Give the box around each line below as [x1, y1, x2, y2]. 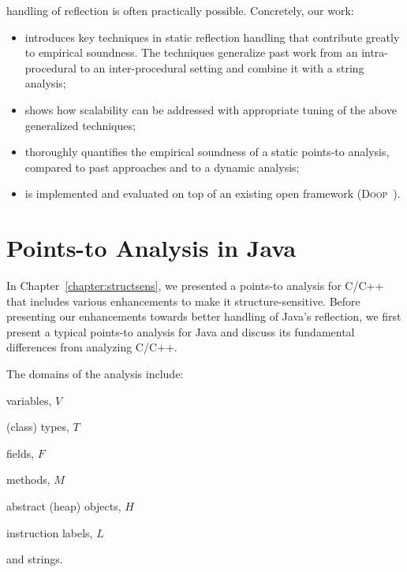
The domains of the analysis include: [6, 366, 184, 382]
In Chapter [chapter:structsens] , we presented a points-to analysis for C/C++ [6, 277, 384, 294]
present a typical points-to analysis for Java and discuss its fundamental [6, 323, 355, 340]
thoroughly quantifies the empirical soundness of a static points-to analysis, [24, 143, 390, 160]
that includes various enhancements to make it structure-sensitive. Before [6, 292, 360, 309]
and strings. [6, 551, 63, 567]
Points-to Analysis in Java [6, 232, 297, 264]
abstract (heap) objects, [6, 498, 121, 514]
